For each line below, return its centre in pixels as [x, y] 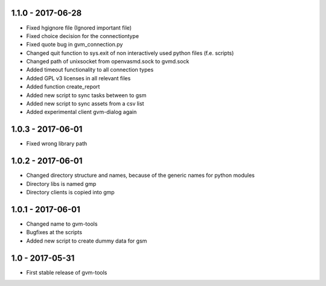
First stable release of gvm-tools [67, 272]
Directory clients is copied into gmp [70, 192]
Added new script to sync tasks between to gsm [86, 95]
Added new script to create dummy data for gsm [87, 241]
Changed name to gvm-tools [62, 224]
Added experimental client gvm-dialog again [81, 112]
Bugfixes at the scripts [54, 232]
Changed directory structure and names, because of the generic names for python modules [140, 176]
